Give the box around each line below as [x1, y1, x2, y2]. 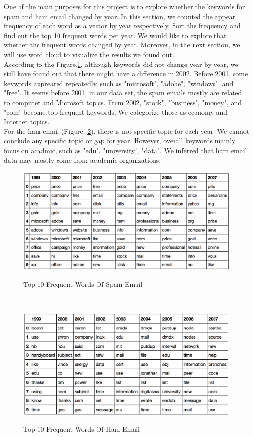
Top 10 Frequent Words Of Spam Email [23, 279, 143, 289]
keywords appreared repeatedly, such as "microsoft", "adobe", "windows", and [4, 78, 234, 88]
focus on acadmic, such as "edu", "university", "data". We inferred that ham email [4, 145, 247, 155]
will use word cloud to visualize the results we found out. [4, 49, 174, 59]
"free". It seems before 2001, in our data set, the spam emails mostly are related [4, 87, 242, 98]
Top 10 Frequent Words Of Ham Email [23, 424, 140, 434]
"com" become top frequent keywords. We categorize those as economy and [4, 107, 227, 117]
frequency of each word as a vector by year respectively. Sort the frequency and [4, 21, 241, 31]
